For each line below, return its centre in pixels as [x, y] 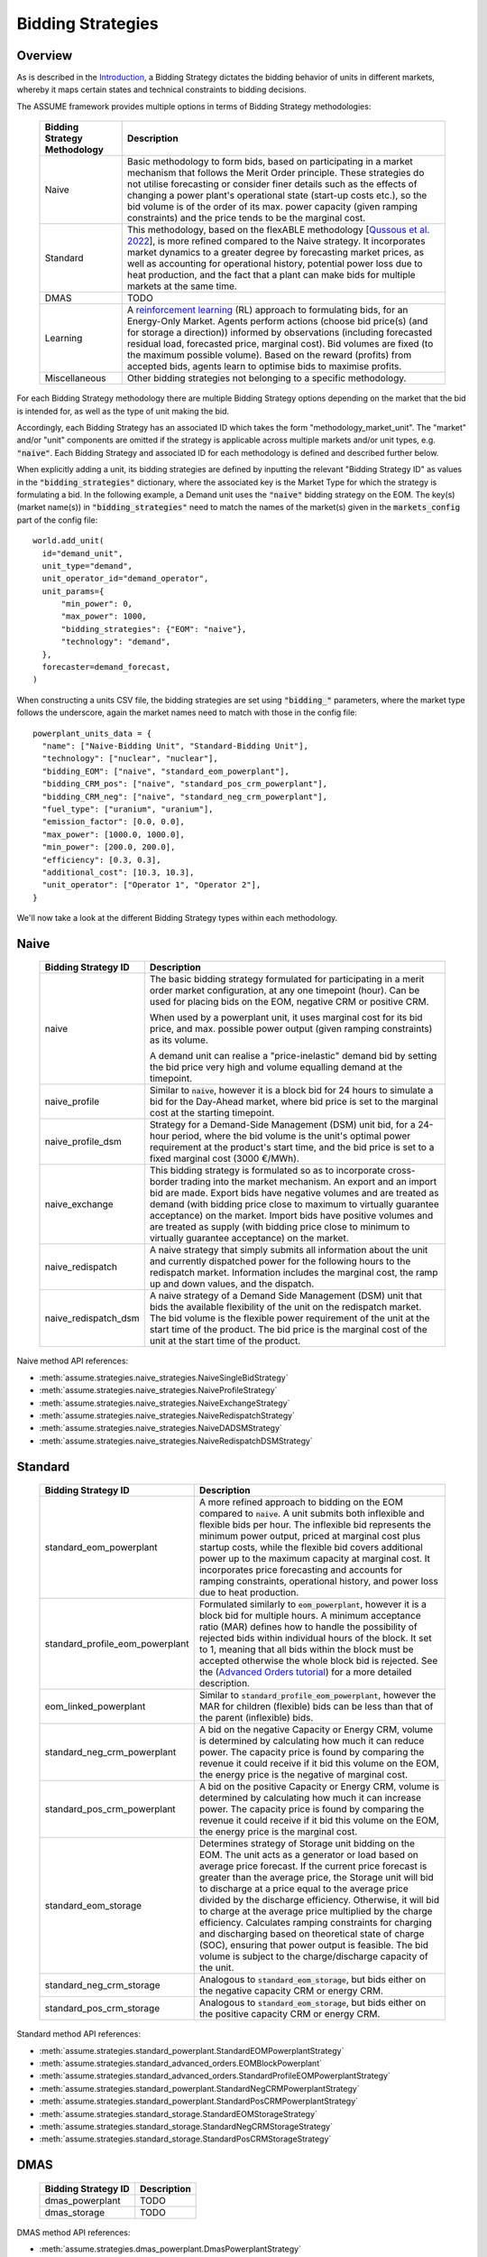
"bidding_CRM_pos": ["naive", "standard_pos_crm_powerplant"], [185, 784]
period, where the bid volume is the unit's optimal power [291, 1136]
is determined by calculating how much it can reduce [312, 1741]
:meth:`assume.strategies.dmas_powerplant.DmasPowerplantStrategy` [170, 2249]
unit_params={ [73, 591]
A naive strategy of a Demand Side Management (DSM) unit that [286, 1296]
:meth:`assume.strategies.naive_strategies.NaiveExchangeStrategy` [165, 1403]
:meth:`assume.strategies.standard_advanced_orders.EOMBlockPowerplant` [180, 2064]
